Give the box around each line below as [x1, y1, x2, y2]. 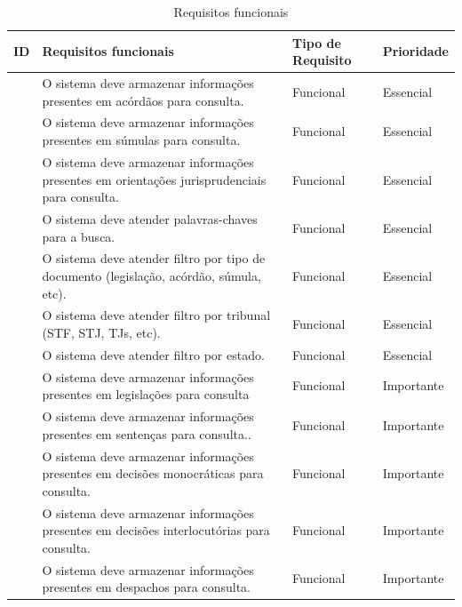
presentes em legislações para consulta [42, 385, 250, 403]
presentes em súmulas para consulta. [42, 131, 241, 149]
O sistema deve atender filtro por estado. [42, 345, 265, 363]
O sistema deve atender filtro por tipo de [42, 249, 266, 268]
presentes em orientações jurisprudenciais [42, 170, 267, 188]
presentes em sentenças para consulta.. [42, 424, 251, 443]
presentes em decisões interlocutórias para [42, 521, 270, 539]
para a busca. [42, 227, 115, 245]
